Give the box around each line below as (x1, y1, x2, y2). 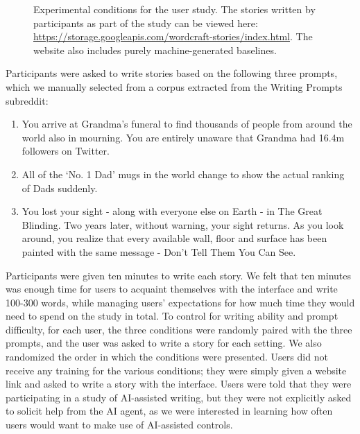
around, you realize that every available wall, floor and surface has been (22, 231, 327, 245)
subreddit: (6, 93, 49, 107)
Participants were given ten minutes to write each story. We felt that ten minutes (6, 268, 352, 282)
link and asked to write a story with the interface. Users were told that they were (6, 376, 352, 391)
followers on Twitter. (22, 144, 110, 158)
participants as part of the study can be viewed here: (33, 15, 258, 30)
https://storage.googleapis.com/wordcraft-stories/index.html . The (33, 29, 313, 44)
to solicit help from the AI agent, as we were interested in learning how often (6, 403, 333, 418)
